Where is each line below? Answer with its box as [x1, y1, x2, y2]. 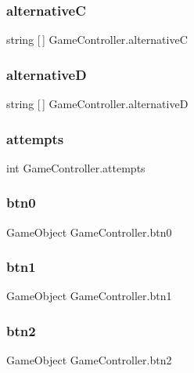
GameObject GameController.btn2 [6, 352, 172, 368]
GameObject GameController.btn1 [6, 288, 172, 304]
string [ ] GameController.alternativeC [6, 31, 188, 48]
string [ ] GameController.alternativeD [6, 96, 189, 112]
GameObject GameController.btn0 [6, 223, 172, 240]
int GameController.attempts [6, 159, 145, 176]
